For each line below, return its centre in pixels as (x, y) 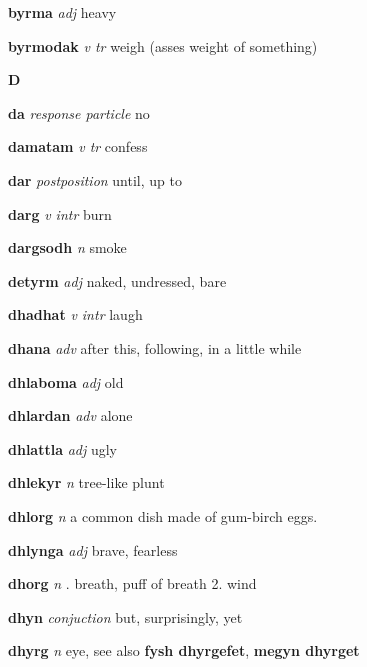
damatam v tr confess (78, 146)
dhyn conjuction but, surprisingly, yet (125, 616)
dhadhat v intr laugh (75, 314)
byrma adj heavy (62, 12)
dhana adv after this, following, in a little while (155, 347)
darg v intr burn (60, 213)
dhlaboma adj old (66, 381)
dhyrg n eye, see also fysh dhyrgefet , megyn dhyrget (184, 650)
